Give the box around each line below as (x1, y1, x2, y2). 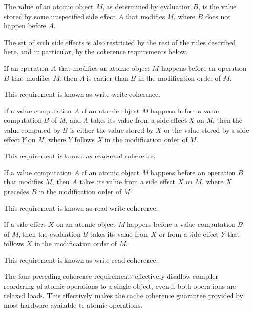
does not (205, 11, 231, 21)
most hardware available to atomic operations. (4, 300, 143, 310)
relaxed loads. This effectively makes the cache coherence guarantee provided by (4, 290, 243, 300)
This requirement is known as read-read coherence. (4, 151, 156, 161)
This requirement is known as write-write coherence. (4, 89, 161, 99)
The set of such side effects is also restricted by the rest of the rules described (4, 37, 236, 47)
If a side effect (4, 219, 46, 229)
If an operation (4, 63, 49, 73)
